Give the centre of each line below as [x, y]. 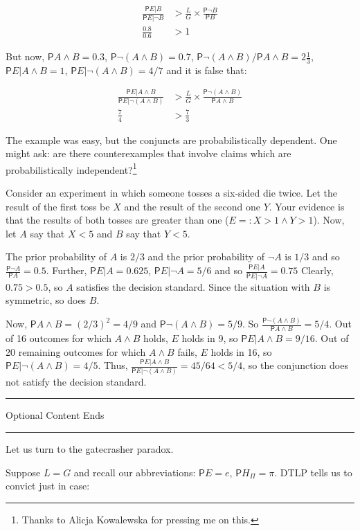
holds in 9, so [210, 337]
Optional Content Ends [55, 415]
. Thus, [113, 365]
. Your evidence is [307, 206]
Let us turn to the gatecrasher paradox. [90, 448]
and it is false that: [207, 70]
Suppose [23, 472]
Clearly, [317, 270]
